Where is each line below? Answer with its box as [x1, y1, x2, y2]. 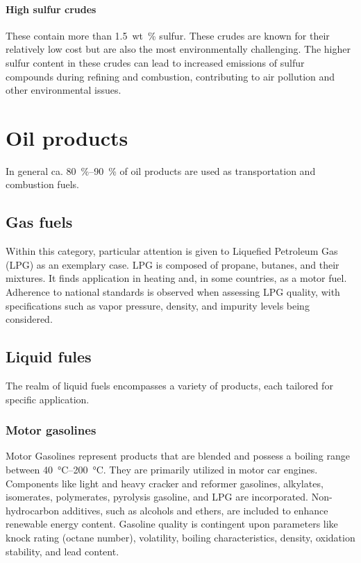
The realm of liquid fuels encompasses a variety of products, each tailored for [6, 378, 333, 393]
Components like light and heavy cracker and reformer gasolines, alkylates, [6, 476, 324, 490]
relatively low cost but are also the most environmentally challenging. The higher [6, 42, 351, 56]
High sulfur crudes [6, 1, 96, 16]
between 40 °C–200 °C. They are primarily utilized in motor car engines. [6, 462, 318, 477]
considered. [6, 312, 53, 326]
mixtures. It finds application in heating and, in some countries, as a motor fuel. [6, 271, 347, 285]
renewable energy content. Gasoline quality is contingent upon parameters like [6, 516, 338, 531]
